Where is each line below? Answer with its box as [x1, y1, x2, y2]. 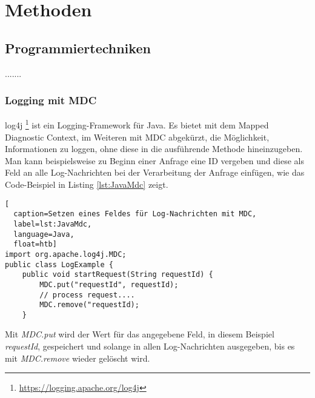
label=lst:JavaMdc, [13, 219, 92, 228]
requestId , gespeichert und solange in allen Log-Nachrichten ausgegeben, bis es [5, 340, 295, 353]
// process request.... [39, 290, 135, 299]
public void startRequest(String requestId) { [22, 270, 213, 279]
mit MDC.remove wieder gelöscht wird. [5, 351, 150, 364]
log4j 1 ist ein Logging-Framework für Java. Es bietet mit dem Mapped [5, 117, 269, 131]
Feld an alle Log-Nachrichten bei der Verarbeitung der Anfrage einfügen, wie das [5, 166, 305, 179]
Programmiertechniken [5, 38, 151, 57]
